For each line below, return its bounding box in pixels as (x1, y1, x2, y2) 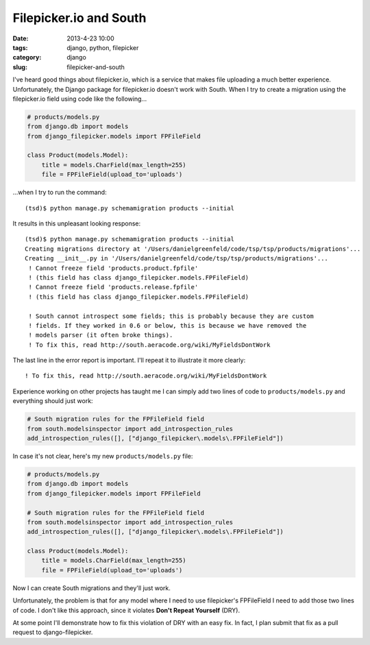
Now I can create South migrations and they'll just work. (12, 583, 171, 592)
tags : (12, 43, 28, 51)
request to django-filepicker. (12, 628, 93, 637)
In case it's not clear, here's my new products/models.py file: (12, 452, 193, 460)
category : (12, 53, 42, 62)
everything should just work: (12, 397, 93, 405)
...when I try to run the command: (12, 188, 107, 197)
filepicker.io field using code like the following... (12, 95, 147, 103)
